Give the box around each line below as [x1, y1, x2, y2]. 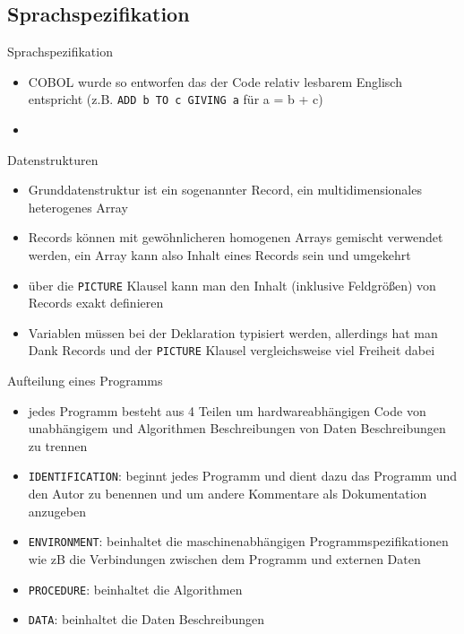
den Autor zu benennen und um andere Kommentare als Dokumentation [28, 484, 427, 503]
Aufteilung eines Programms [7, 371, 163, 390]
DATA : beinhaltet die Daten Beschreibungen [28, 610, 265, 629]
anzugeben [28, 501, 86, 520]
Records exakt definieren [28, 293, 164, 312]
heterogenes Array [28, 197, 128, 216]
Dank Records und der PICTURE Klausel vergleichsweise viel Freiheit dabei [28, 341, 435, 360]
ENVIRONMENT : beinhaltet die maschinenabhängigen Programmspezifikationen [28, 532, 449, 551]
